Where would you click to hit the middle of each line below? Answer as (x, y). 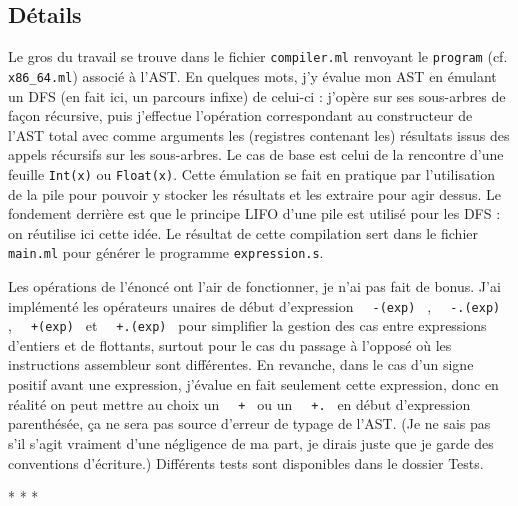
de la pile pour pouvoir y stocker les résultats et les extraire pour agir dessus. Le (255, 193)
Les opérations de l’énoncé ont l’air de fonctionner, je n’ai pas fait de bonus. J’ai (254, 285)
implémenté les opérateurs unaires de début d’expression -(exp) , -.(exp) (254, 305)
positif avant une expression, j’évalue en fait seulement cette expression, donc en (253, 384)
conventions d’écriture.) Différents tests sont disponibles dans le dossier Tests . (246, 462)
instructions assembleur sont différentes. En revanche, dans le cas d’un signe (241, 364)
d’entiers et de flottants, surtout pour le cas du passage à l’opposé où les (230, 344)
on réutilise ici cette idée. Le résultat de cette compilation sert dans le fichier (243, 232)
